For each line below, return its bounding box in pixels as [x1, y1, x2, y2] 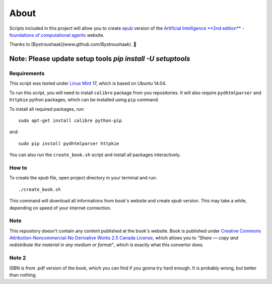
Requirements [9, 70, 45, 77]
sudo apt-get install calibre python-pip [18, 118, 122, 123]
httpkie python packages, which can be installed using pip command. [9, 97, 159, 103]
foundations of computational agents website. [9, 32, 105, 38]
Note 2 [9, 254, 26, 261]
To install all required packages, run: [9, 106, 85, 112]
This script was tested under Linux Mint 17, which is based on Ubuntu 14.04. [9, 81, 167, 87]
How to [9, 164, 27, 171]
